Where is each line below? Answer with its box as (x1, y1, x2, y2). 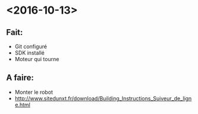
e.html (14, 101, 31, 108)
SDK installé (14, 49, 45, 56)
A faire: (6, 72, 34, 83)
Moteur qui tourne (14, 56, 59, 62)
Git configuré (14, 43, 48, 50)
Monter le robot (14, 88, 54, 96)
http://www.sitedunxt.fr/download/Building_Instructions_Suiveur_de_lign (14, 94, 192, 102)
